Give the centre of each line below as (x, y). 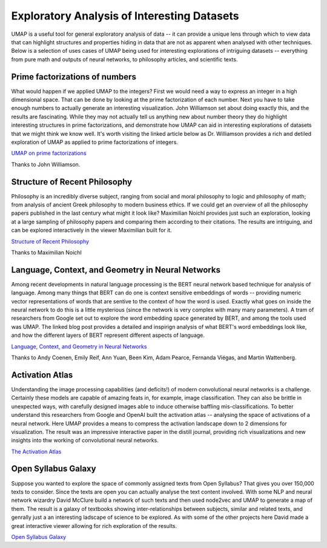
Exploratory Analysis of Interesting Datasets (125, 16)
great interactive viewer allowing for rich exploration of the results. (94, 526)
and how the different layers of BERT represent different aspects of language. (108, 335)
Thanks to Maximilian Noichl (46, 252)
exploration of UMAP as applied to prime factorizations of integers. (95, 142)
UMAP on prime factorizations (49, 153)
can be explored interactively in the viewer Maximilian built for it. (91, 230)
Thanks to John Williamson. (46, 164)
